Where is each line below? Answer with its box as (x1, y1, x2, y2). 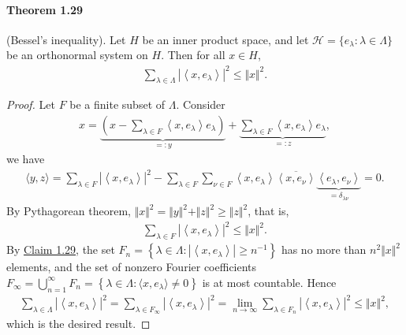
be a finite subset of (69, 96, 166, 113)
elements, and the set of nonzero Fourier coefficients (6, 259, 257, 275)
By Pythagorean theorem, (6, 203, 131, 219)
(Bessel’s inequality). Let (6, 31, 126, 47)
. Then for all (161, 47, 225, 63)
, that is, (248, 203, 289, 219)
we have (6, 151, 45, 167)
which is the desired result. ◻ (6, 315, 151, 332)
